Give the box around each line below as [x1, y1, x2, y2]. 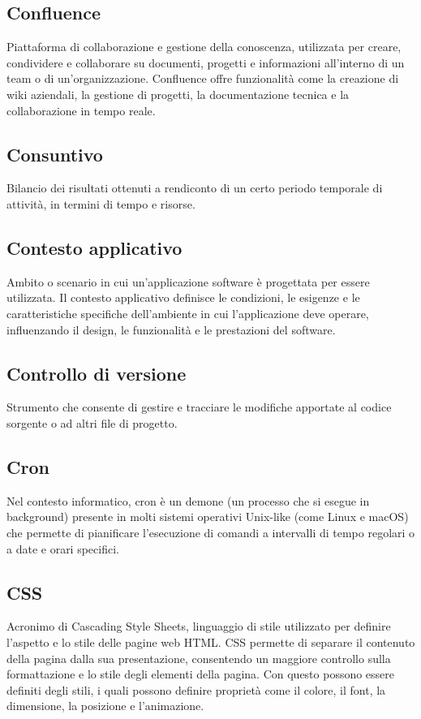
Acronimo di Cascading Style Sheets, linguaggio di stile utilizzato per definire [6, 618, 391, 635]
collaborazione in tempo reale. [6, 101, 156, 118]
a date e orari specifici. [6, 540, 119, 557]
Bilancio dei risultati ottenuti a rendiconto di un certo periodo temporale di [6, 179, 383, 196]
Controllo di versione [6, 360, 187, 385]
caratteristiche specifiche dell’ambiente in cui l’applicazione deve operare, [6, 304, 369, 321]
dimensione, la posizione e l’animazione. [6, 697, 204, 714]
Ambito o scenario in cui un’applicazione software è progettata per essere [6, 273, 370, 290]
